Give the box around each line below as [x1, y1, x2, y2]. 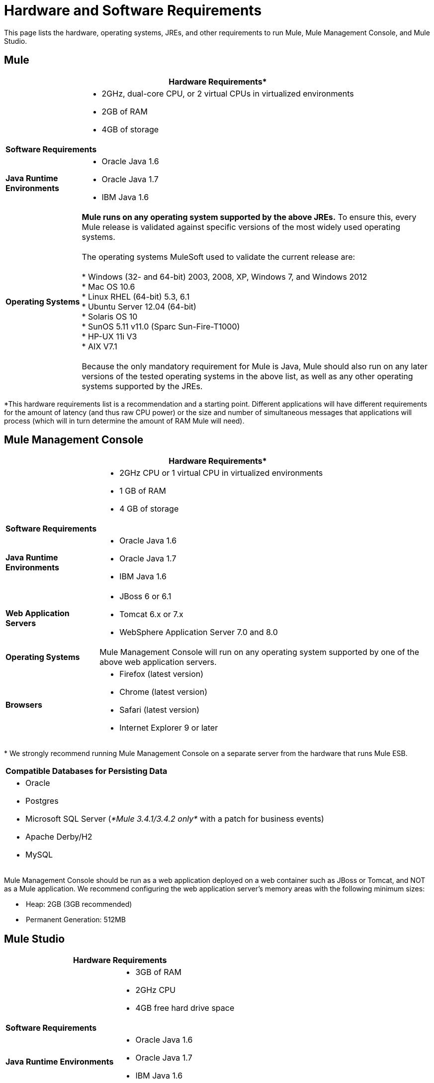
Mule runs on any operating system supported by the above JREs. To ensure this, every [82, 212, 417, 222]
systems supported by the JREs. [82, 381, 203, 391]
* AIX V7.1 [82, 341, 117, 351]
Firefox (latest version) [119, 669, 204, 679]
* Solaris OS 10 [82, 311, 138, 322]
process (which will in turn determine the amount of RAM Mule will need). [4, 416, 245, 425]
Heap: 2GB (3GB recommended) [25, 900, 132, 909]
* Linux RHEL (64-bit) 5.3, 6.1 [82, 291, 190, 302]
